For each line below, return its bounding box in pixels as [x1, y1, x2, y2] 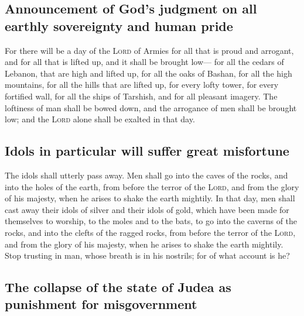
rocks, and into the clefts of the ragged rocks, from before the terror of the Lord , [5, 226, 296, 238]
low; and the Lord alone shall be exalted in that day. [5, 113, 195, 125]
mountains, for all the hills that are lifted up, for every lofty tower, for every [5, 78, 279, 91]
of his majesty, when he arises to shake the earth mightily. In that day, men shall [5, 192, 295, 204]
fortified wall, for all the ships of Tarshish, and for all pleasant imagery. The [5, 90, 278, 102]
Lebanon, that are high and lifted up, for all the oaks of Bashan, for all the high [5, 67, 292, 79]
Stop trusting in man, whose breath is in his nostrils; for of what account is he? [5, 249, 290, 262]
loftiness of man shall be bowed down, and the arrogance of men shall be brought [5, 101, 297, 114]
